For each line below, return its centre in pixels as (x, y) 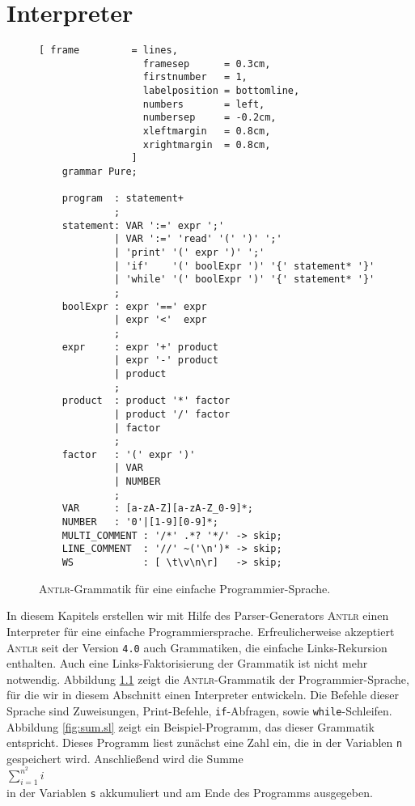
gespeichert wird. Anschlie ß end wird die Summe (125, 758)
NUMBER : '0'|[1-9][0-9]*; (140, 522)
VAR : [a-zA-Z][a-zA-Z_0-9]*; (157, 509)
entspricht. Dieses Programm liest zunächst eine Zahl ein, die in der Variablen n (205, 742)
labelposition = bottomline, (221, 91)
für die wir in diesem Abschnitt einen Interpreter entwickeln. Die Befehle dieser (203, 695)
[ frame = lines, (108, 51)
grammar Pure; (100, 172)
